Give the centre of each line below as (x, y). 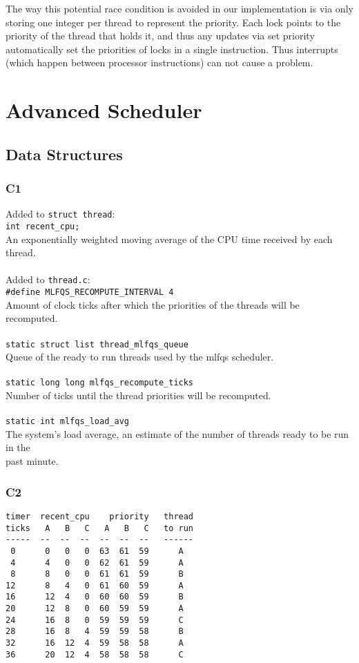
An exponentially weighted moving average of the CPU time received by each (169, 239)
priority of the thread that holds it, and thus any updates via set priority (160, 36)
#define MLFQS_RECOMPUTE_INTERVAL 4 (90, 292)
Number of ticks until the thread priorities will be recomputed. (138, 395)
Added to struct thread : (60, 214)
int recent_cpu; (43, 227)
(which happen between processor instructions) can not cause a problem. (159, 63)
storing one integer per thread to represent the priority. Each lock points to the (173, 22)
